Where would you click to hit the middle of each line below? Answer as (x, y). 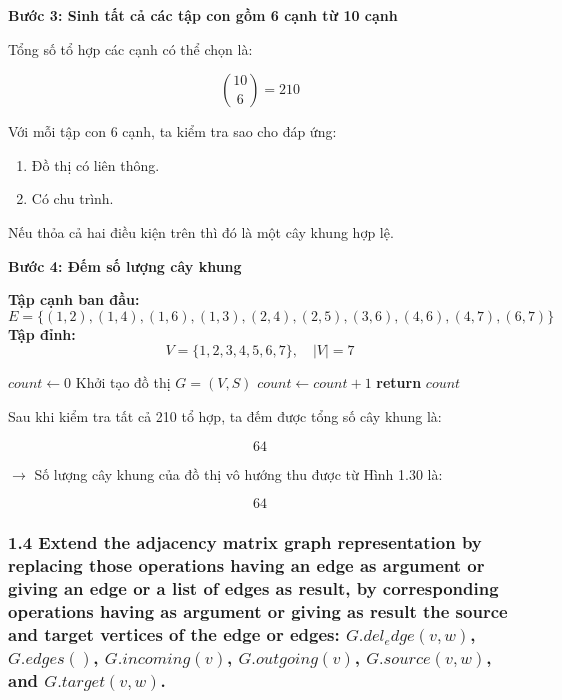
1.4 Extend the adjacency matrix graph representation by (245, 542)
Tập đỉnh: (42, 333)
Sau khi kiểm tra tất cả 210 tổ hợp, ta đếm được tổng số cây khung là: (225, 415)
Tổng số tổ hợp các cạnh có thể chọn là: (130, 48)
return (399, 382)
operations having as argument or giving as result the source (258, 610)
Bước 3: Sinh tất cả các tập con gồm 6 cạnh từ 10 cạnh (203, 15)
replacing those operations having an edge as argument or (246, 564)
